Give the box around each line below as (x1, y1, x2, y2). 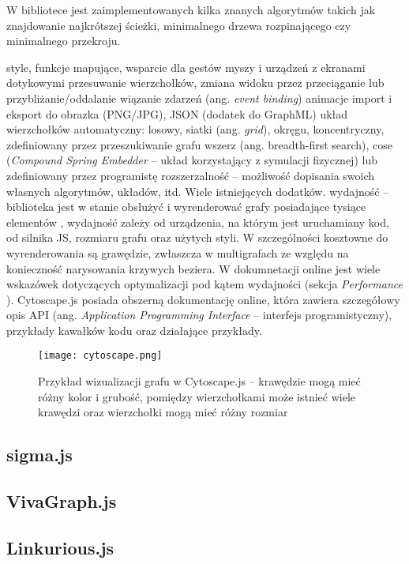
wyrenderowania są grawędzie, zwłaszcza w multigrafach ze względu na (6, 244, 349, 261)
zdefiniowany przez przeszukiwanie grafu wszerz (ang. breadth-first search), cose (6, 136, 393, 152)
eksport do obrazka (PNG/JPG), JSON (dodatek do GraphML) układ (6, 105, 348, 122)
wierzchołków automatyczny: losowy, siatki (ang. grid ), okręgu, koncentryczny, (6, 121, 385, 137)
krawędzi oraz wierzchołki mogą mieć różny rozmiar (38, 404, 288, 420)
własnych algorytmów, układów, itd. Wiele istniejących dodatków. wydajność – (6, 182, 389, 199)
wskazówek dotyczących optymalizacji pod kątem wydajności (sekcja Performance (6, 276, 403, 292)
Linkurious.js (6, 535, 114, 559)
